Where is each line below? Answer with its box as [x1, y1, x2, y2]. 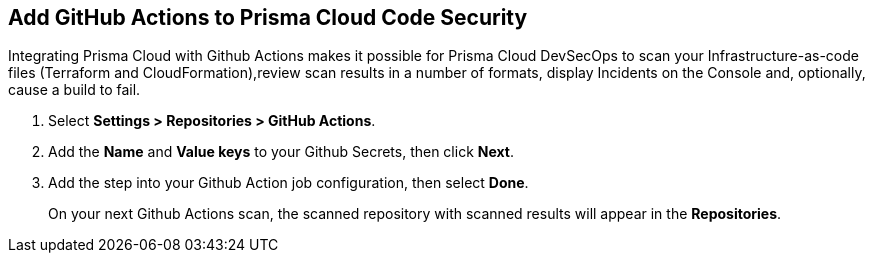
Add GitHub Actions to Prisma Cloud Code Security [8, 5, 528, 30]
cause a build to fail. [8, 81, 141, 99]
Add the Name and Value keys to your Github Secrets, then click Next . [48, 143, 514, 161]
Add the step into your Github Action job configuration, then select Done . [48, 174, 529, 192]
